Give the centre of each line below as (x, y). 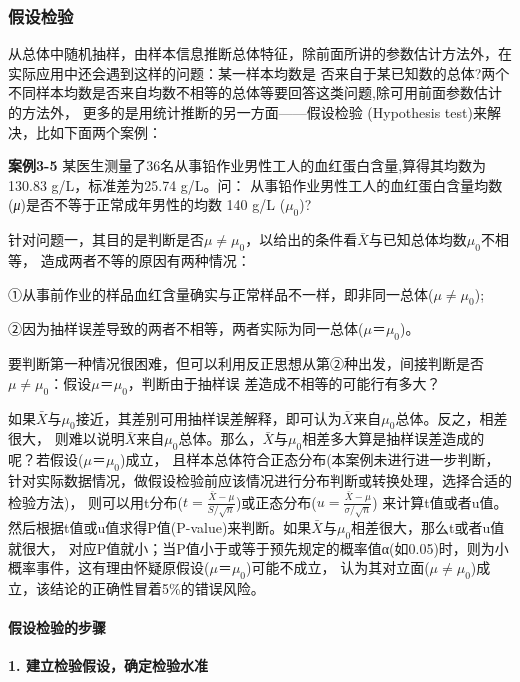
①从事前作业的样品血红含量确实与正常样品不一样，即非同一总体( (221, 293)
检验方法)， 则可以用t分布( (95, 501)
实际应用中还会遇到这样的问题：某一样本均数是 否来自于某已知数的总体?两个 (259, 72)
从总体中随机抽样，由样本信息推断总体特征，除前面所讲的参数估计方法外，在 (260, 53)
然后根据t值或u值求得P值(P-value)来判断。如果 (160, 526)
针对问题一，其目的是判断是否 (106, 239)
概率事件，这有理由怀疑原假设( (109, 567)
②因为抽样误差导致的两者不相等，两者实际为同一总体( (186, 328)
